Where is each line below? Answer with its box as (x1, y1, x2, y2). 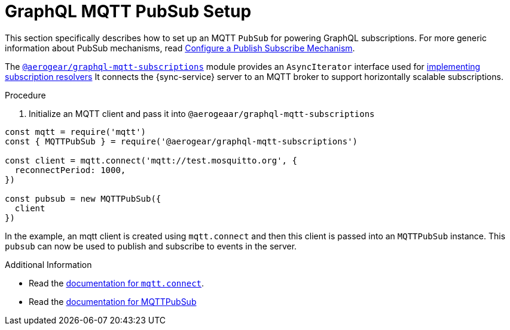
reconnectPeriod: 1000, (14, 165, 126, 175)
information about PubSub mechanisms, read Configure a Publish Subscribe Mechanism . (5, 42, 355, 53)
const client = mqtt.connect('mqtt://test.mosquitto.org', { (5, 155, 297, 165)
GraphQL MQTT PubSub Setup (5, 1, 252, 21)
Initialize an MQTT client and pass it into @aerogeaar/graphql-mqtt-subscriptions (29, 108, 375, 119)
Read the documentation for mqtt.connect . (29, 277, 204, 288)
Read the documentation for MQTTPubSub (29, 296, 197, 307)
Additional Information (5, 259, 92, 270)
